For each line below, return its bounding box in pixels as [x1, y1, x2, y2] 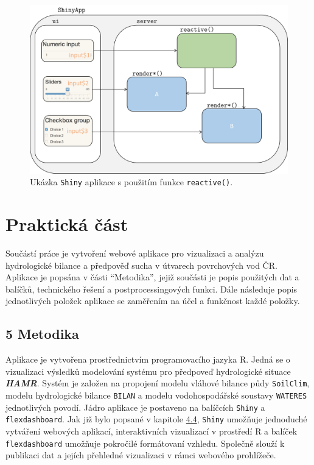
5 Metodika [5, 324, 79, 343]
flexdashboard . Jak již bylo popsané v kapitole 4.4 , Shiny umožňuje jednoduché [5, 413, 307, 425]
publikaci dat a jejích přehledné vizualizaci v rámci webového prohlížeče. [5, 449, 276, 461]
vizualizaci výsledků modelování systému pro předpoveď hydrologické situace [5, 364, 291, 377]
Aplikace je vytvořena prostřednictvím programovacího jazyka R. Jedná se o [5, 353, 290, 366]
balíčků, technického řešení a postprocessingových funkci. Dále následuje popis [5, 282, 298, 295]
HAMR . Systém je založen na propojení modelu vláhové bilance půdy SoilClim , [5, 377, 310, 389]
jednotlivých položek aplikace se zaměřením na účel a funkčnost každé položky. [5, 294, 300, 307]
